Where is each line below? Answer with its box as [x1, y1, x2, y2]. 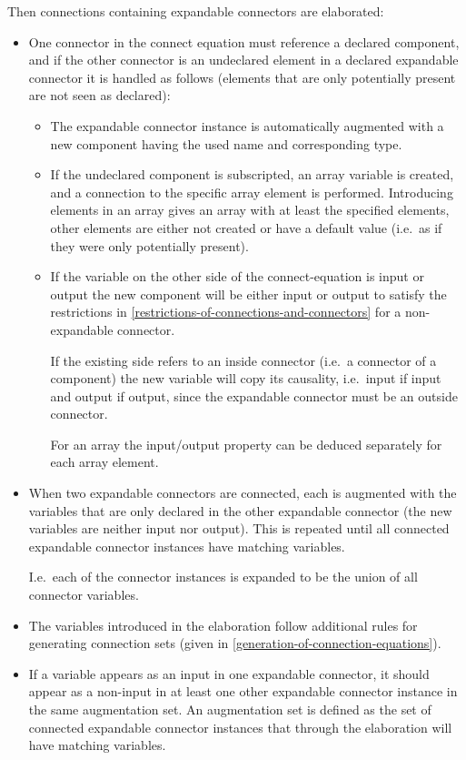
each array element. [50, 452, 159, 471]
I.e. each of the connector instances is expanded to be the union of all [28, 567, 418, 586]
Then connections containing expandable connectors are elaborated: [7, 2, 384, 20]
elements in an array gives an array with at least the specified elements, [50, 200, 450, 219]
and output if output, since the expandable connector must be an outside [50, 386, 458, 405]
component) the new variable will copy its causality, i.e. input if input [50, 369, 441, 388]
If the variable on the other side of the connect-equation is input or [50, 267, 424, 286]
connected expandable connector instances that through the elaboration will [28, 717, 452, 736]
